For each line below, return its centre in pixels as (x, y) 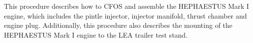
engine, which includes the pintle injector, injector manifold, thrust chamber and (126, 15)
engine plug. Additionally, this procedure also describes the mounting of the (118, 25)
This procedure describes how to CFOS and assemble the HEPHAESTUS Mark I (126, 6)
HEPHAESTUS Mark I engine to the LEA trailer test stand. (96, 34)
